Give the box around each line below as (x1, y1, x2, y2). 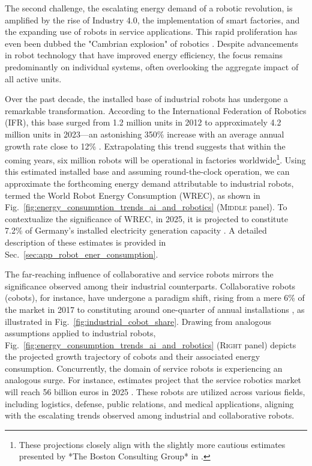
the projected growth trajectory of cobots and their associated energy (5, 350, 260, 363)
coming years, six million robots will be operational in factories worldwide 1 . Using (5, 152, 306, 166)
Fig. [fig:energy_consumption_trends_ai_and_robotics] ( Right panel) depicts (5, 338, 296, 351)
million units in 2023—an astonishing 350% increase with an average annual (5, 127, 284, 140)
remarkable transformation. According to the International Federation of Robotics (5, 104, 307, 116)
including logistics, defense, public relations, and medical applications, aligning (5, 397, 294, 410)
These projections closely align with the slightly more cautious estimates (19, 438, 286, 450)
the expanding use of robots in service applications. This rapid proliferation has (5, 25, 298, 38)
